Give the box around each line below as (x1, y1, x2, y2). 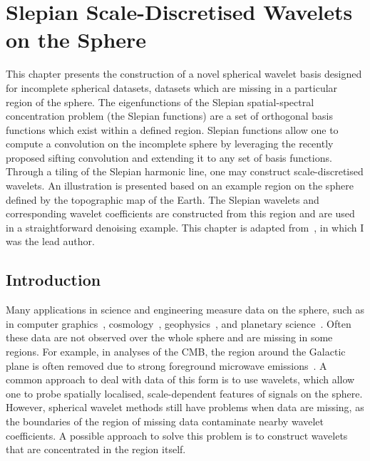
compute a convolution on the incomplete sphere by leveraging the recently (6, 136, 334, 151)
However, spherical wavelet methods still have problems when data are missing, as (6, 400, 364, 415)
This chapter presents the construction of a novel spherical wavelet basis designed (6, 66, 362, 81)
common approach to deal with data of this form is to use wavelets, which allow (6, 372, 355, 387)
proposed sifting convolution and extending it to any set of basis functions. (6, 150, 332, 165)
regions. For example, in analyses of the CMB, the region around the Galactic (6, 344, 346, 359)
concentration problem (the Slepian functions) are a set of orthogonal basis (6, 108, 333, 123)
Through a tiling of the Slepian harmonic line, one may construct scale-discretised (6, 164, 364, 179)
